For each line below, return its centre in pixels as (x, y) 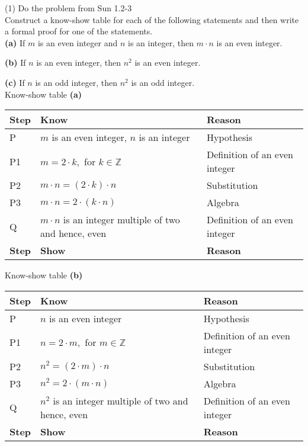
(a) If (15, 42)
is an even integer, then (79, 62)
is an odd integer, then (76, 82)
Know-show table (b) (44, 275)
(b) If (15, 62)
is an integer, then (161, 42)
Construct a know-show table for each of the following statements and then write (152, 19)
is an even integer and (78, 42)
